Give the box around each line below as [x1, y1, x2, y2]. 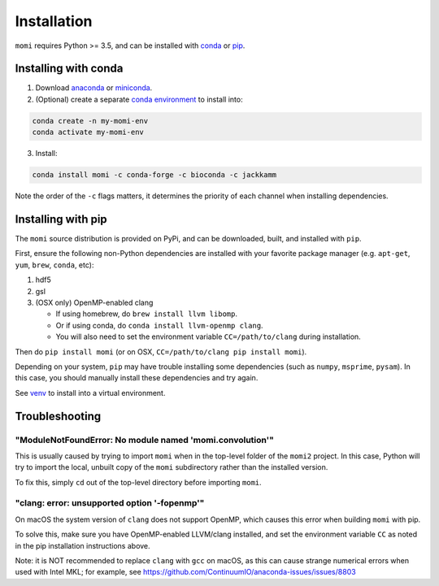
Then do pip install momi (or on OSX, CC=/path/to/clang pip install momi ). [15, 346, 307, 357]
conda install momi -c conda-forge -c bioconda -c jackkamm [32, 171, 277, 180]
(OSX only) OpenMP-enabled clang [35, 297, 154, 308]
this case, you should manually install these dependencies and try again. [15, 373, 259, 383]
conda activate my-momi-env [32, 128, 144, 137]
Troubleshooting [15, 409, 102, 423]
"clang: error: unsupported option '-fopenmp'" [15, 497, 205, 509]
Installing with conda [15, 62, 124, 76]
